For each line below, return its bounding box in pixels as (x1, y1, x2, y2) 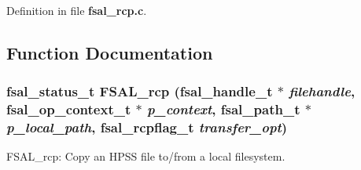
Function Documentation (6, 40, 213, 64)
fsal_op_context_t (6, 99, 131, 119)
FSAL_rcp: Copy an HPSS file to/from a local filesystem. (6, 148, 285, 165)
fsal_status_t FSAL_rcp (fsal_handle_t (6, 81, 273, 101)
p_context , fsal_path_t (146, 99, 300, 119)
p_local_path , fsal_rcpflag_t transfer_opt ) (6, 118, 288, 137)
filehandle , (289, 81, 355, 101)
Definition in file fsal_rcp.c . (6, 2, 147, 18)
